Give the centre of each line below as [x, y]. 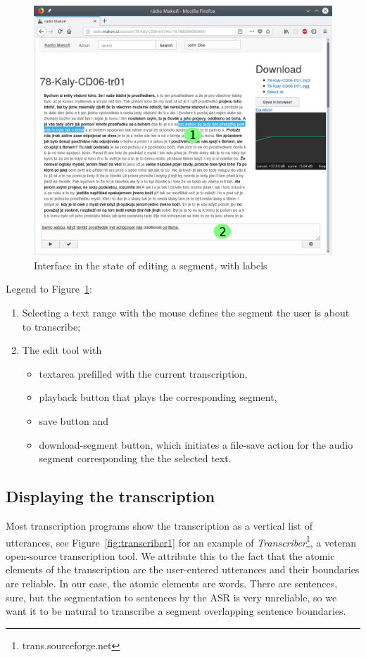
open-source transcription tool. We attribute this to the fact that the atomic [170, 555]
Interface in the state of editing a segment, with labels [151, 265]
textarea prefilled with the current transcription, [143, 373]
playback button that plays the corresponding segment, [158, 397]
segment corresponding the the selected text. [135, 458]
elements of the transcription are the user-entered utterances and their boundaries [183, 569]
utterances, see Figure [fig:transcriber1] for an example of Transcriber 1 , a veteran [181, 541]
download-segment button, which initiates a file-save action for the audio [196, 444]
